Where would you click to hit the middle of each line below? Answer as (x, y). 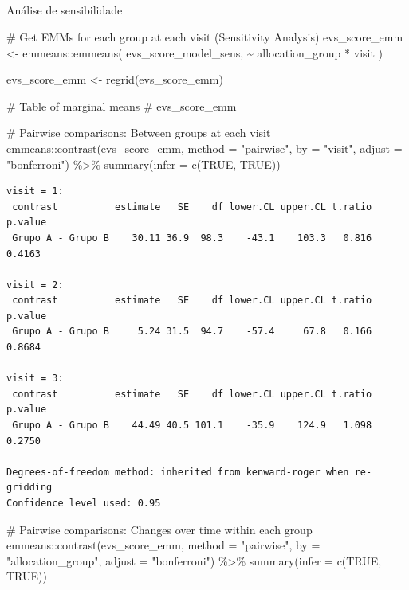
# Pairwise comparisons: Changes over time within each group (159, 529)
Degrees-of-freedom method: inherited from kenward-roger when (178, 472)
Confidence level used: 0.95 (84, 503)
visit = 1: (35, 191)
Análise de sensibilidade (65, 10)
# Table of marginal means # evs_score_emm (122, 105)
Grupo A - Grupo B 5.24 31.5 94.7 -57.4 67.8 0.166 (192, 332)
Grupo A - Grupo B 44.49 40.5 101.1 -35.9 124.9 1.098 (192, 426)
